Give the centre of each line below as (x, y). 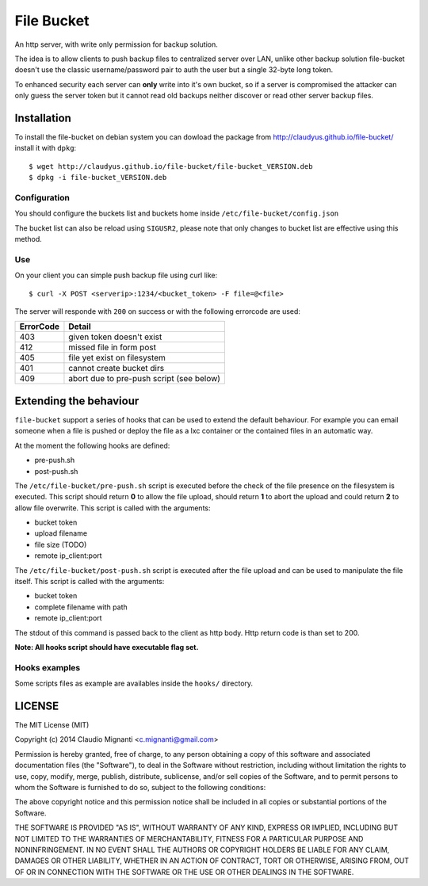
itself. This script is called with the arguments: (90, 582)
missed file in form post (112, 347)
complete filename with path (81, 607)
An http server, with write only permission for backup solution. (116, 44)
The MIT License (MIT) (52, 725)
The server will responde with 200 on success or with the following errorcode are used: (158, 311)
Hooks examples (48, 667)
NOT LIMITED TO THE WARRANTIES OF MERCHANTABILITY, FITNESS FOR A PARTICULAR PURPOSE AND (189, 838)
